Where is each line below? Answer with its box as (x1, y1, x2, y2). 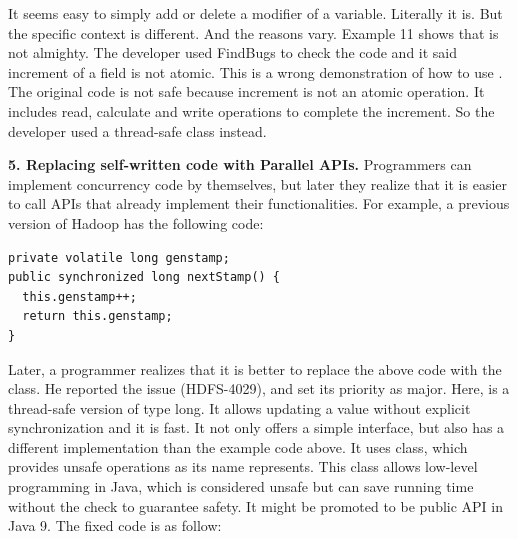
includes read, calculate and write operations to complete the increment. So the (8, 100, 495, 121)
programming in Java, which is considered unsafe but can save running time (8, 476, 474, 497)
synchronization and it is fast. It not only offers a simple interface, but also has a (8, 417, 505, 438)
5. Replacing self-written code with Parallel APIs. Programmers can (8, 154, 472, 175)
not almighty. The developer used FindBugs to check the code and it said (8, 42, 458, 63)
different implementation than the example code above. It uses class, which (8, 436, 468, 457)
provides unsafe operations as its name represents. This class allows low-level (8, 456, 478, 477)
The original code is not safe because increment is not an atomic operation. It (8, 81, 485, 102)
